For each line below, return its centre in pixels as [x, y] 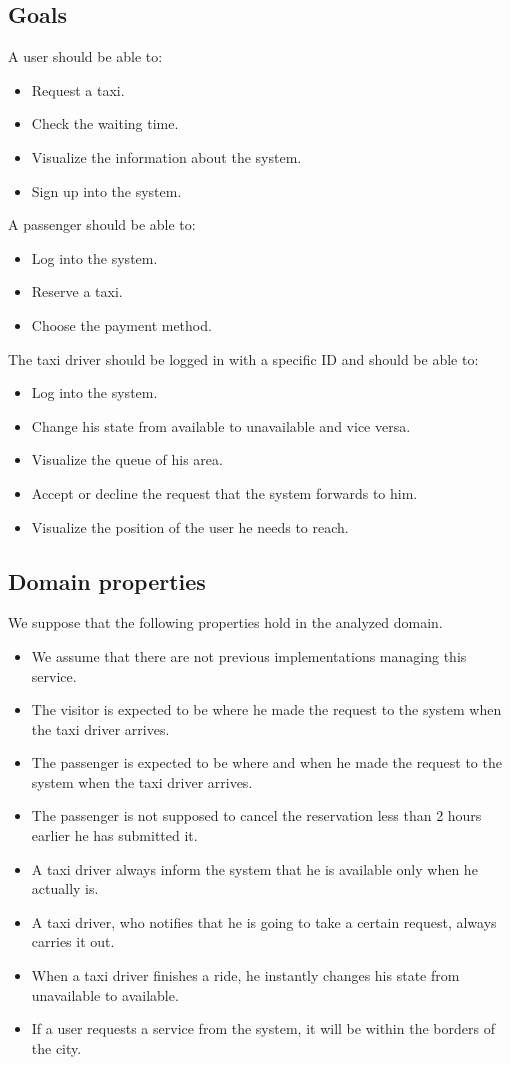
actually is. [65, 888]
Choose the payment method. [121, 324]
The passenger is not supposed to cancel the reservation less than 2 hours [256, 815]
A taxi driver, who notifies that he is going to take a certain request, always [264, 921]
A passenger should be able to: [102, 224]
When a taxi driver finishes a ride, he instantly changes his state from [245, 975]
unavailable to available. [105, 994]
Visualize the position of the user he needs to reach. [190, 526]
